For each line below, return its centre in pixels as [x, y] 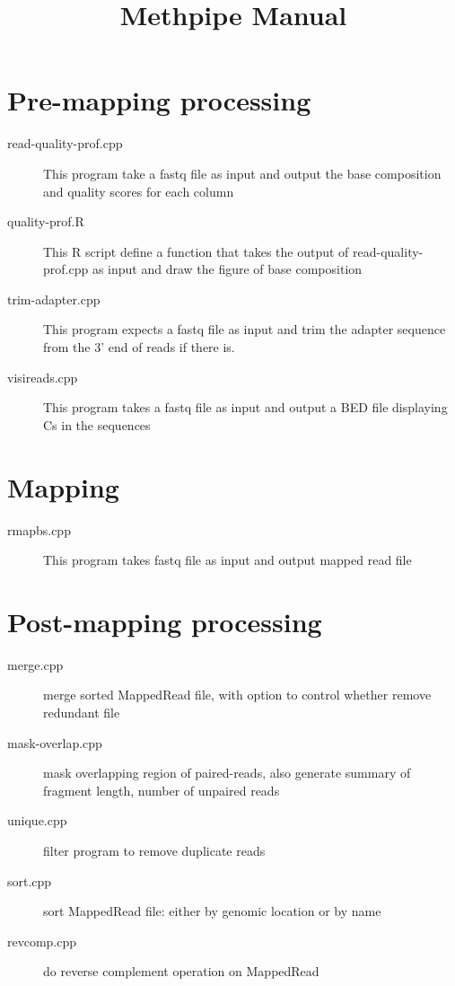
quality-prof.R [46, 221]
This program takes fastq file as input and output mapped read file [227, 560]
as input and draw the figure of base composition [227, 269]
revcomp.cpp [42, 941]
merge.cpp [35, 664]
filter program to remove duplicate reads [154, 851]
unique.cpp [37, 820]
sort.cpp [30, 880]
